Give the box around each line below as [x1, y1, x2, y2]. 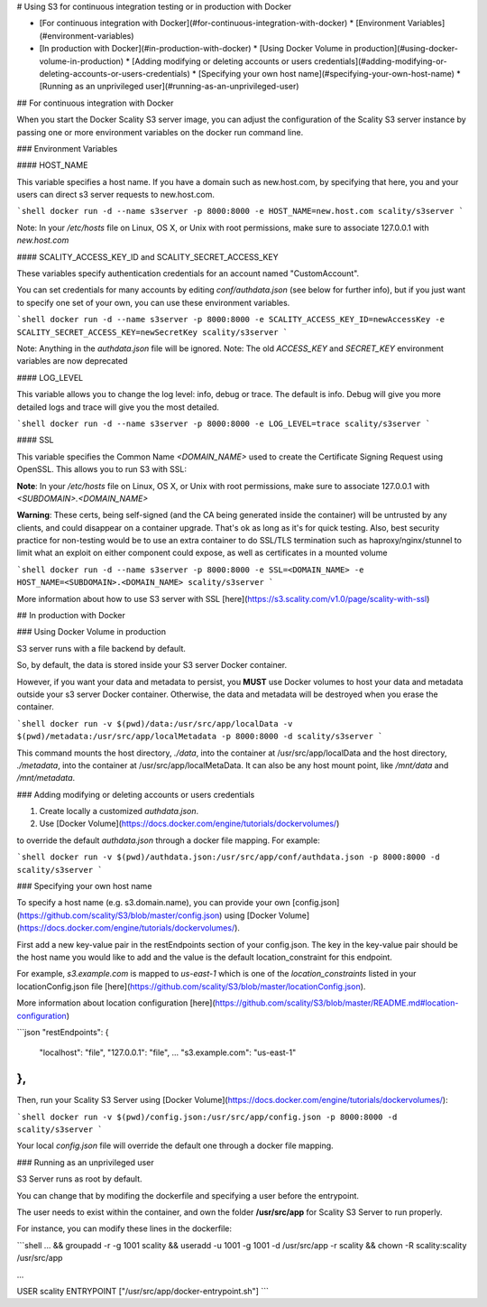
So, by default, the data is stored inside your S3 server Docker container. [16, 660, 288, 671]
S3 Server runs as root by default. [16, 1173, 142, 1184]
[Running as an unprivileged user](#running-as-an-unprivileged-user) [39, 81, 299, 92]
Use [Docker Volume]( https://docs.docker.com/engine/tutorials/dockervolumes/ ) [39, 818, 340, 830]
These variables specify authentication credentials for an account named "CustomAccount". [16, 268, 360, 279]
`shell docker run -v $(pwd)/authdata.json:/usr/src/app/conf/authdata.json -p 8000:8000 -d [16, 852, 441, 862]
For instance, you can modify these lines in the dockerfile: [16, 1223, 233, 1234]
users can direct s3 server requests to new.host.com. [16, 190, 216, 200]
